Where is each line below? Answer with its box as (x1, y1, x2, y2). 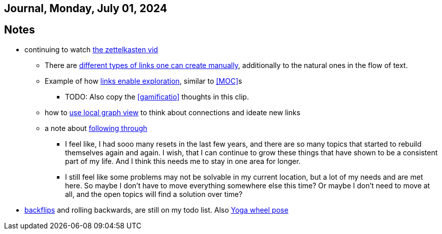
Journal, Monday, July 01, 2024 (4, 2, 167, 15)
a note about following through (45, 123, 147, 132)
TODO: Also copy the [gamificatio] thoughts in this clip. (65, 92, 249, 101)
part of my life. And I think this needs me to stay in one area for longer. (65, 156, 301, 165)
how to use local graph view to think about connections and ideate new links (45, 108, 301, 117)
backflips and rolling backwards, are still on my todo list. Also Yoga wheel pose (24, 205, 289, 214)
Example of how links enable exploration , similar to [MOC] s (45, 76, 242, 85)
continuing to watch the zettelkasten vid (24, 45, 158, 54)
